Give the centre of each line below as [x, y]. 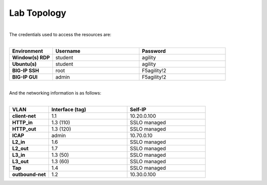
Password [154, 51]
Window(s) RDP [31, 57]
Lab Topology [38, 13]
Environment [27, 51]
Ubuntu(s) [24, 64]
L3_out [21, 161]
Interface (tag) [69, 109]
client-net [24, 116]
